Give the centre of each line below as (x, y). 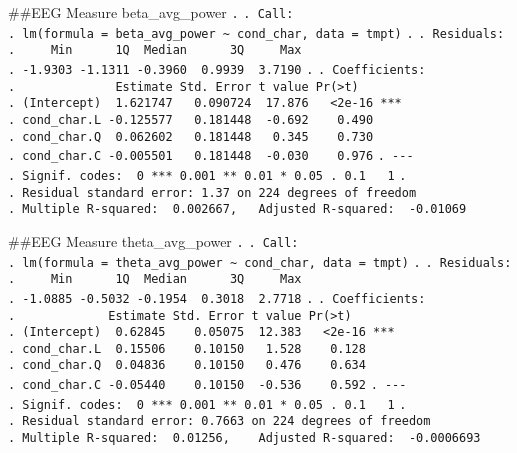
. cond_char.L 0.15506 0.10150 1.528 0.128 (187, 348)
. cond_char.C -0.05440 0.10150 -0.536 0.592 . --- (207, 385)
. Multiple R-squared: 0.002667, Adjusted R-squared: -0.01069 (237, 209)
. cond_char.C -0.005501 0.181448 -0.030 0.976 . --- (211, 156)
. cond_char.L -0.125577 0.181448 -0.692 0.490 (191, 119)
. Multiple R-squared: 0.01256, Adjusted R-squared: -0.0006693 (244, 438)
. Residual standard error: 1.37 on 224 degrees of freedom (212, 192)
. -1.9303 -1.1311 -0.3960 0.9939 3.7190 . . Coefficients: (217, 69)
